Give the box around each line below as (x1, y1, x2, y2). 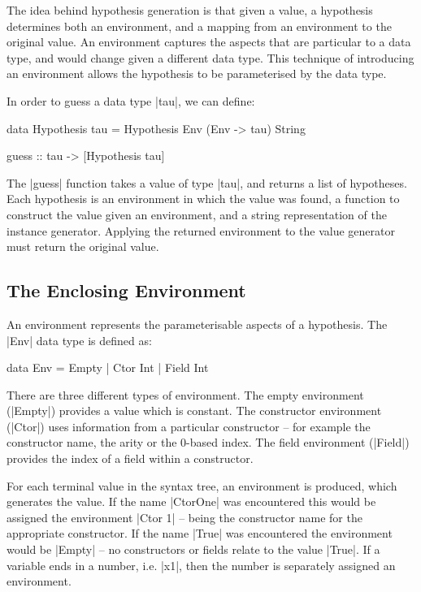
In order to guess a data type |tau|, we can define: (7, 92, 255, 109)
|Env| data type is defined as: (7, 331, 152, 348)
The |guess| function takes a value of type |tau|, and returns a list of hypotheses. (7, 174, 407, 191)
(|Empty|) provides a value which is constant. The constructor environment (7, 402, 382, 419)
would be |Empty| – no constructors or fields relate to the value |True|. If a (7, 541, 380, 558)
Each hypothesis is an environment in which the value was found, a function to (7, 190, 400, 207)
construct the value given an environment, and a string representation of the (7, 205, 387, 223)
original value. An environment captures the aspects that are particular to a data (7, 33, 411, 50)
